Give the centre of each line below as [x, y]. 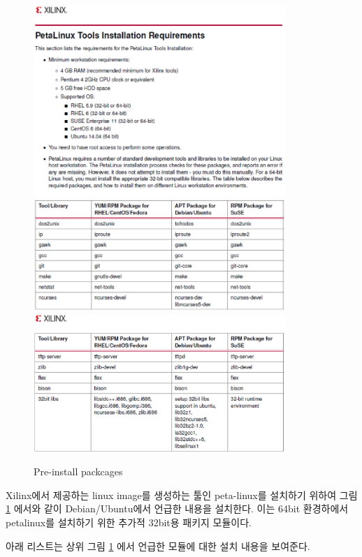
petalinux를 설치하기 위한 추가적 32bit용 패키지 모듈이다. [129, 522]
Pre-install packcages [78, 471]
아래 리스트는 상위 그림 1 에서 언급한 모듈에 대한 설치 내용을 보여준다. [158, 545]
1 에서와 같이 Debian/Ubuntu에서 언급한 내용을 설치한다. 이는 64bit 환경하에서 [177, 508]
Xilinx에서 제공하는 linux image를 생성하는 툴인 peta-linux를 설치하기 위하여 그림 [182, 495]
